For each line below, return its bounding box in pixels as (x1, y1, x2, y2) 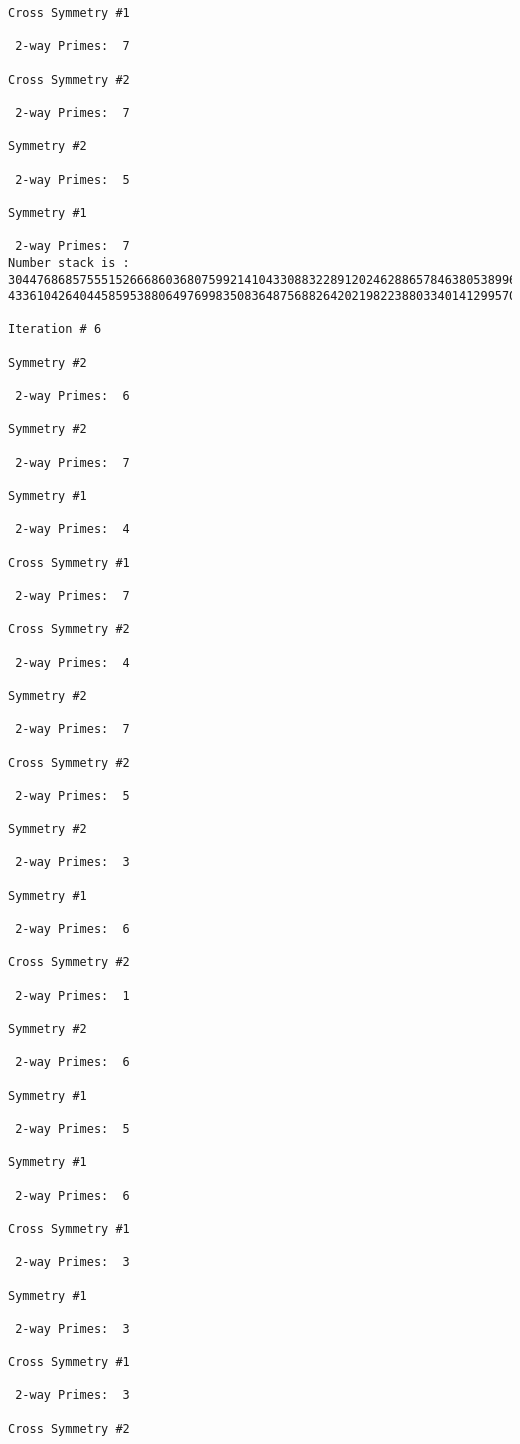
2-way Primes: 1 (15, 988, 130, 1003)
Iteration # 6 (8, 322, 102, 337)
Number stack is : (8, 255, 130, 270)
